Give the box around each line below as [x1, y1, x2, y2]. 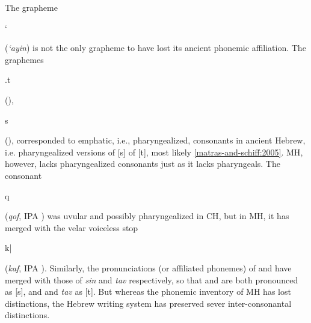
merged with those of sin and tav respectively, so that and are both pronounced [5, 273, 298, 286]
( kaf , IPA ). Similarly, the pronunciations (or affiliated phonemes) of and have [5, 261, 292, 274]
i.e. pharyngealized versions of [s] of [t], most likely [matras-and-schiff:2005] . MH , [5, 145, 303, 158]
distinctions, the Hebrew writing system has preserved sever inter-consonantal [5, 297, 292, 309]
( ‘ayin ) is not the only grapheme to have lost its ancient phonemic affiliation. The [5, 41, 306, 54]
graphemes [5, 53, 44, 65]
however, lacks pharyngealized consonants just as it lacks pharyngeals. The [5, 157, 280, 170]
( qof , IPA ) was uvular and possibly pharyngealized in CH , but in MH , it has [5, 210, 289, 222]
